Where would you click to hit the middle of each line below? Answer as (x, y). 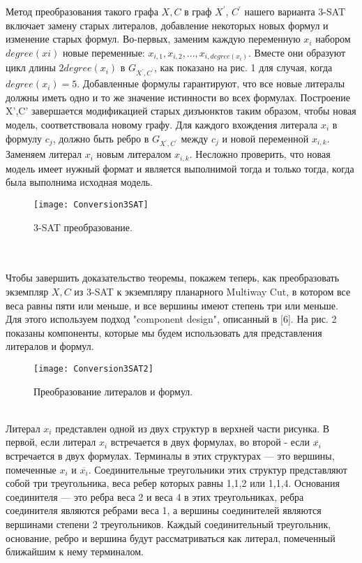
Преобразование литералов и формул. (113, 391)
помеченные (31, 469)
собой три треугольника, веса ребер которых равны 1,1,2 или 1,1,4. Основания (173, 483)
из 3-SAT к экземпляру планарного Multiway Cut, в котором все (212, 292)
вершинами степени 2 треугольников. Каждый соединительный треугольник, (168, 524)
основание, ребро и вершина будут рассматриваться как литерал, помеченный (171, 538)
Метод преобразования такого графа (82, 12)
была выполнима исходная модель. (79, 182)
